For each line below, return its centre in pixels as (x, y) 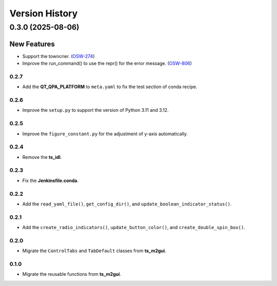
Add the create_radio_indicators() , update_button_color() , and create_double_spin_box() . (134, 228)
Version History (44, 13)
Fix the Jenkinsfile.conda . (51, 180)
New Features (32, 44)
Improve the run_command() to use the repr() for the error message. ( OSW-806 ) (107, 64)
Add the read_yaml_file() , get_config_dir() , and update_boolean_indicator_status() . (127, 204)
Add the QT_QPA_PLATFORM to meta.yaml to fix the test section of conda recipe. (110, 87)
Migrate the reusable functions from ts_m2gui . (72, 274)
